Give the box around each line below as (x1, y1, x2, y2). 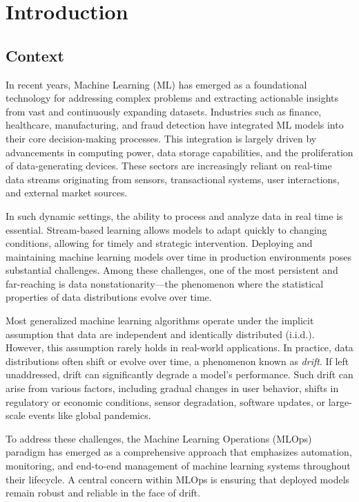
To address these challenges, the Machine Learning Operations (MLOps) (6, 431, 312, 445)
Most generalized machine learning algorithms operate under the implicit (6, 313, 314, 328)
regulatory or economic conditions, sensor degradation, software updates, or (6, 394, 326, 409)
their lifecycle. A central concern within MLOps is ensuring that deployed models (6, 472, 350, 486)
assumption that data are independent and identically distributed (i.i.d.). (6, 326, 315, 341)
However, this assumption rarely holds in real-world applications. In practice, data (6, 340, 353, 355)
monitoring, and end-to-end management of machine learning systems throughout (6, 458, 351, 473)
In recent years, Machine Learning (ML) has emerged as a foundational (6, 77, 307, 91)
